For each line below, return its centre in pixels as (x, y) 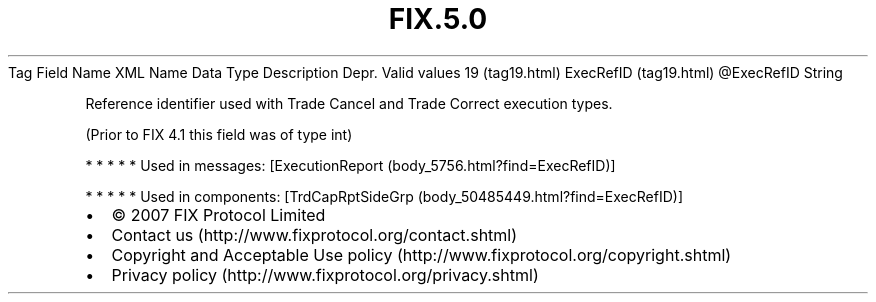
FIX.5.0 (438, 19)
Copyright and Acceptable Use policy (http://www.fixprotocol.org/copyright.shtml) (421, 254)
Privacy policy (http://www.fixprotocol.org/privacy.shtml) (325, 274)
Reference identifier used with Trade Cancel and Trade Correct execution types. (349, 103)
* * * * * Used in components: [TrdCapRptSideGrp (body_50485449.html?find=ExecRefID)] (384, 196)
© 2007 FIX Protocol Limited (218, 214)
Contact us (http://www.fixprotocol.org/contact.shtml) (314, 234)
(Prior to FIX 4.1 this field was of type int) (219, 134)
